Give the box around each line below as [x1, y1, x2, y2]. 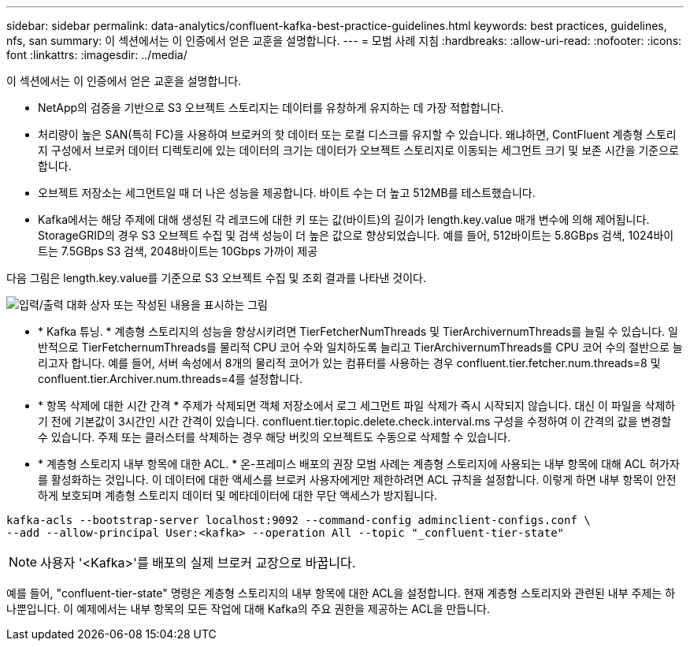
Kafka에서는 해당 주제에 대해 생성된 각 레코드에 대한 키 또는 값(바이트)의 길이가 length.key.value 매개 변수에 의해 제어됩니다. [38, 213, 650, 226]
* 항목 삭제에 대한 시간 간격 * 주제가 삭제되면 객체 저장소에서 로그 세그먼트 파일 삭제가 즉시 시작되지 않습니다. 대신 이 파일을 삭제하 [38, 399, 676, 412]
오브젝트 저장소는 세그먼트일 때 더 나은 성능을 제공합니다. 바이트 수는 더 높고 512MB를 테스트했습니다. [38, 186, 536, 199]
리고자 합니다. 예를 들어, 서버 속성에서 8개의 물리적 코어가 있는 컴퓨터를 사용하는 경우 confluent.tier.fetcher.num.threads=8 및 [38, 356, 661, 370]
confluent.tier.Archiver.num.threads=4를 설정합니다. [38, 372, 303, 385]
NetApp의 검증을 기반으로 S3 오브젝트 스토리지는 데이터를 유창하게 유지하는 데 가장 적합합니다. [38, 101, 504, 114]
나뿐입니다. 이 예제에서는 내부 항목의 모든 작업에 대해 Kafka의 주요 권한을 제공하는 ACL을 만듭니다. [6, 602, 491, 615]
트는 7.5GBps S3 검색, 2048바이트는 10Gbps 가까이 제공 [38, 244, 318, 258]
